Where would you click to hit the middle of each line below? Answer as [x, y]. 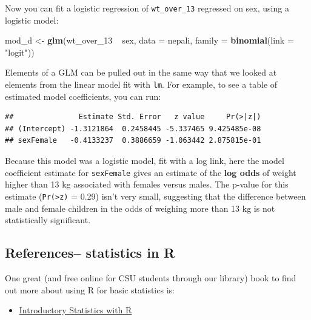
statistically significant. [48, 220]
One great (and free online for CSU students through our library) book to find [151, 277]
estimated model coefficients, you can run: [83, 96]
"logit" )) [20, 52]
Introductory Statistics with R [75, 310]
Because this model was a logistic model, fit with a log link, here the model [145, 161]
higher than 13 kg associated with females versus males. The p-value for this [147, 184]
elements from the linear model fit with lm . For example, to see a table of [141, 84]
